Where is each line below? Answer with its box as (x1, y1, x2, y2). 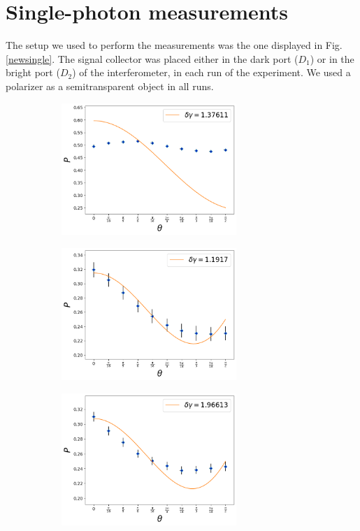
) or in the (310, 51, 354, 66)
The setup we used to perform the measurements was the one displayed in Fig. (6, 38, 343, 52)
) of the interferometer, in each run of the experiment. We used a (72, 65, 351, 80)
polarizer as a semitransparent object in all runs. (6, 78, 214, 93)
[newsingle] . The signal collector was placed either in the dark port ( (6, 51, 298, 66)
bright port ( (6, 65, 60, 80)
